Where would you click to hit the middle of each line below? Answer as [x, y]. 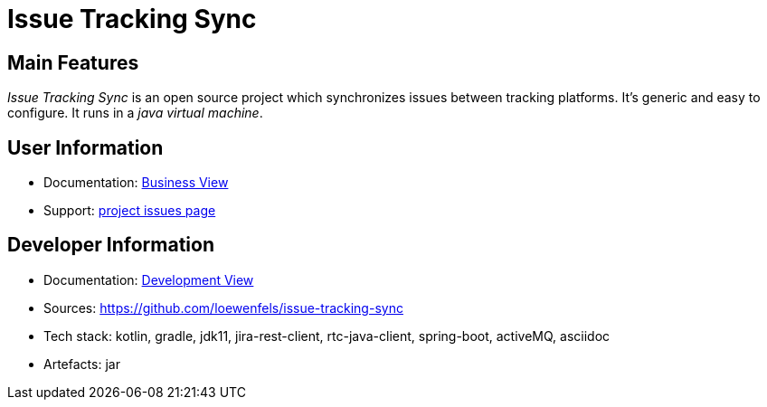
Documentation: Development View [149, 279]
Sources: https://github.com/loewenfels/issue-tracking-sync [223, 308]
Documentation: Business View [136, 183]
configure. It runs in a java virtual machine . [135, 113]
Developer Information [111, 245]
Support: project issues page [130, 211]
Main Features [73, 62]
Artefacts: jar [82, 364]
